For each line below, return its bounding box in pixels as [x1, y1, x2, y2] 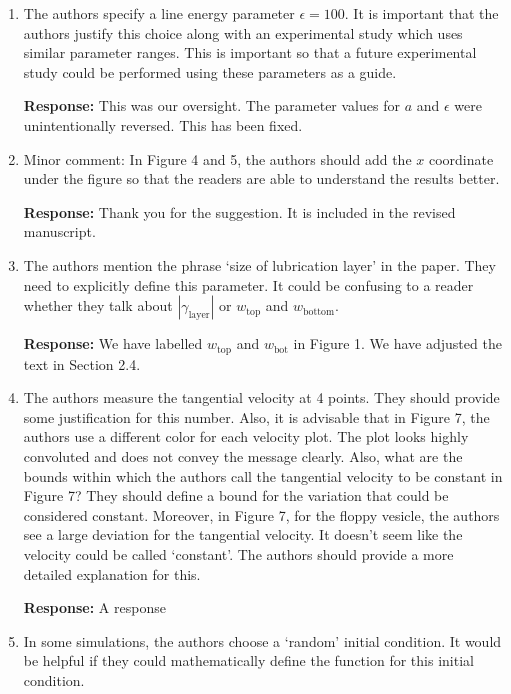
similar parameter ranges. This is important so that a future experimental [23, 42, 477, 63]
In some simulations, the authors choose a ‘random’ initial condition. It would [23, 630, 502, 651]
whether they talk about [23, 295, 173, 316]
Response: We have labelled [23, 333, 203, 354]
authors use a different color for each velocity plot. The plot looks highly [23, 426, 469, 447]
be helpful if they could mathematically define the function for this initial [23, 650, 474, 671]
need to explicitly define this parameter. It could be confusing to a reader [23, 274, 474, 295]
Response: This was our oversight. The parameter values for [23, 95, 400, 116]
